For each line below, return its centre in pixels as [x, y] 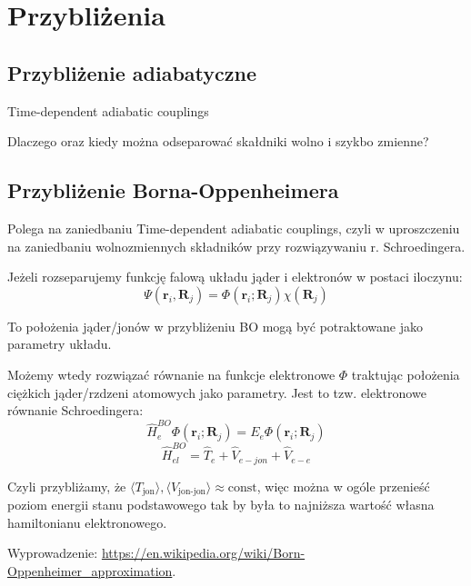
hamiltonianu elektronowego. [87, 522]
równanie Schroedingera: [75, 410]
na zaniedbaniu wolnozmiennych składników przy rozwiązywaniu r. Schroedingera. [236, 246]
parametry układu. [60, 344]
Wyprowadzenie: [53, 553]
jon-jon [192, 492]
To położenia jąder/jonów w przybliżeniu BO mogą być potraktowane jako [215, 326]
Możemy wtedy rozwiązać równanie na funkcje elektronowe [171, 374]
